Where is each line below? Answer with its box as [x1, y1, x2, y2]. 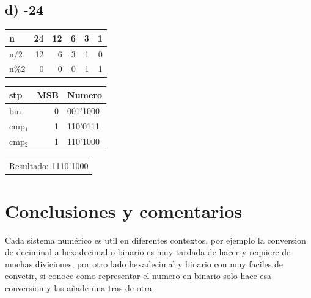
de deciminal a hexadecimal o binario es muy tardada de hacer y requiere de [5, 245, 291, 258]
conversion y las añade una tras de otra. [5, 281, 155, 294]
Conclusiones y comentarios [5, 198, 243, 223]
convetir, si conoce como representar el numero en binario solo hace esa [5, 269, 272, 282]
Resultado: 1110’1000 [9, 159, 89, 172]
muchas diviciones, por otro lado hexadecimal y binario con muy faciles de [5, 257, 283, 270]
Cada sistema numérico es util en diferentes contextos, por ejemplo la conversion [5, 233, 306, 246]
